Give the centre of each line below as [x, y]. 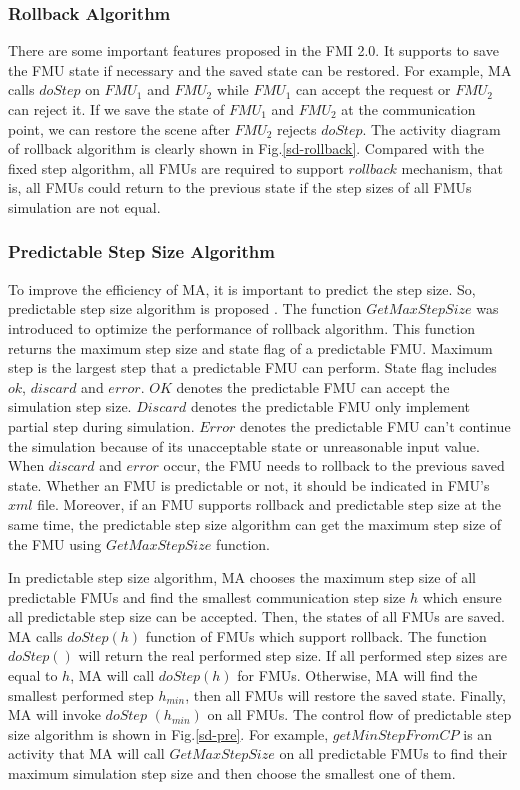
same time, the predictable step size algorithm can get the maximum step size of [255, 523]
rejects [297, 128]
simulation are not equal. [84, 206]
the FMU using [55, 543]
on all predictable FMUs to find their [393, 753]
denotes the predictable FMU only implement [330, 406]
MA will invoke [54, 714]
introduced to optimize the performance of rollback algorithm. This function [241, 327]
